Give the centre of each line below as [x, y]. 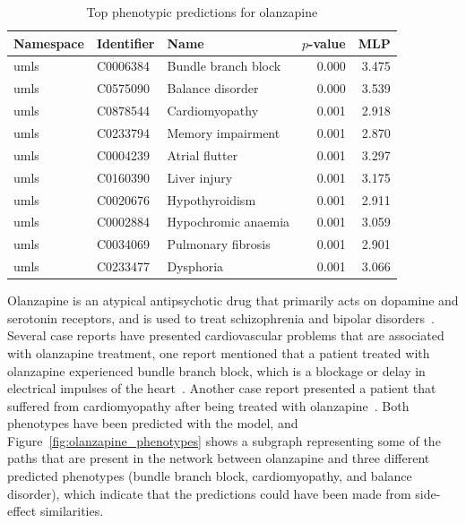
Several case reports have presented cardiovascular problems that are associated [226, 335]
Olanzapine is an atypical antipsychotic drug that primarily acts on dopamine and [233, 300]
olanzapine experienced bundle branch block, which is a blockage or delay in [216, 370]
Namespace [49, 43]
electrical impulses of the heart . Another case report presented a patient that [222, 388]
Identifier [125, 43]
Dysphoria [195, 266]
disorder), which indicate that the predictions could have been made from [209, 493]
